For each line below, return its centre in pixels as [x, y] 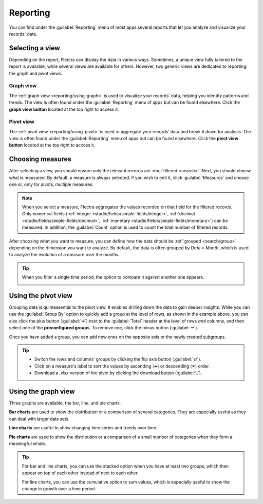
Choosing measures [40, 159]
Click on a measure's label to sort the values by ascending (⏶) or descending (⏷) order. [122, 366]
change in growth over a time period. [59, 488]
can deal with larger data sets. [39, 419]
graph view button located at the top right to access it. [64, 109]
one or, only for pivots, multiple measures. [51, 184]
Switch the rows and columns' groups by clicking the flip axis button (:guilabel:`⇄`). [118, 359]
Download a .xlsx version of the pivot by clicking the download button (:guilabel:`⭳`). [118, 373]
